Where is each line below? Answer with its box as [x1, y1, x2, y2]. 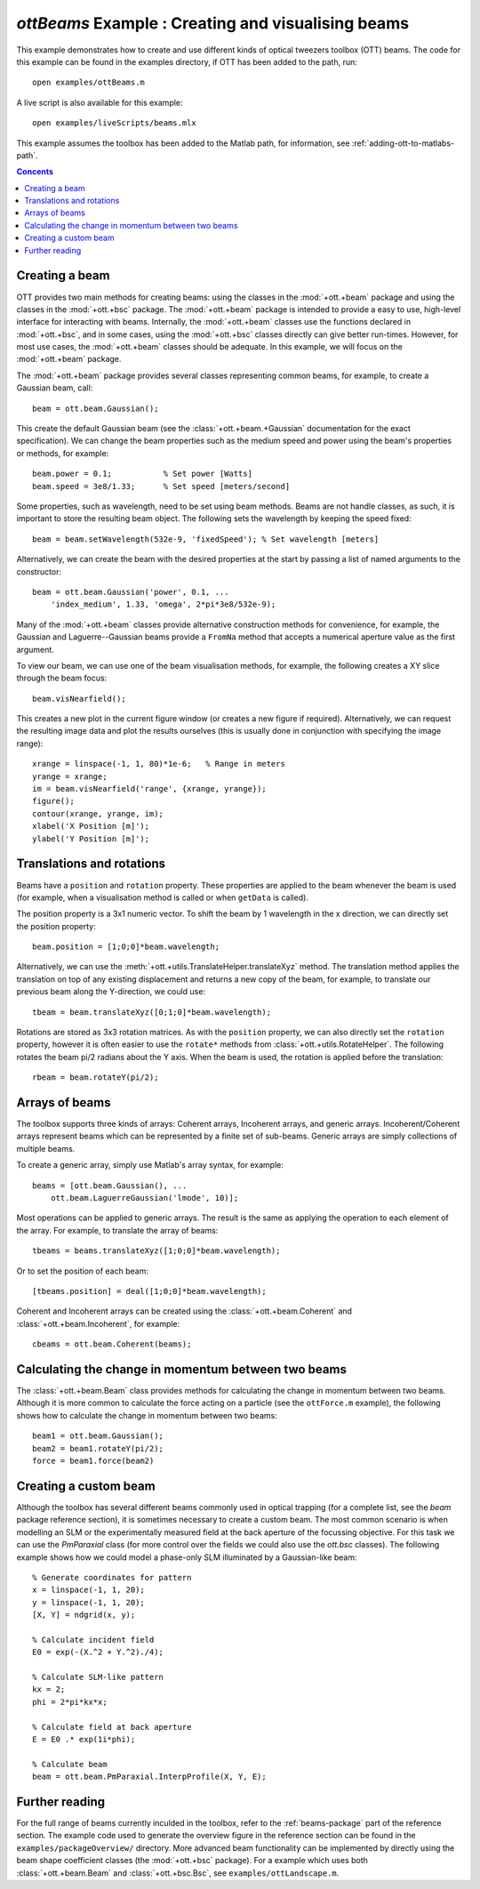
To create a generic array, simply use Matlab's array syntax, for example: [16, 1160, 284, 1170]
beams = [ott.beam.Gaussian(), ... [32, 1180, 188, 1191]
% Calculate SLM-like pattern [32, 1672, 164, 1683]
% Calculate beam [32, 1759, 108, 1769]
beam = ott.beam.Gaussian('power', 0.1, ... [32, 587, 230, 597]
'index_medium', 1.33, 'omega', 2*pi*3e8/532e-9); [50, 599, 276, 609]
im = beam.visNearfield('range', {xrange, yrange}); [32, 784, 267, 794]
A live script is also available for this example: [16, 97, 183, 108]
